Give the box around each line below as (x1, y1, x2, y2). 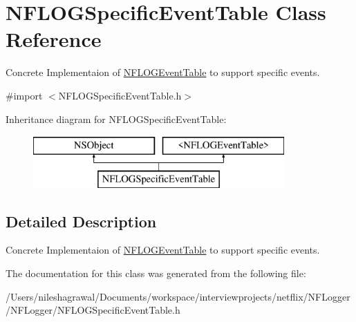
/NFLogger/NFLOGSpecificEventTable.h (6, 303, 180, 317)
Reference (6, 25, 102, 53)
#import (6, 88, 43, 102)
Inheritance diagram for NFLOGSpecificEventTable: (6, 111, 227, 126)
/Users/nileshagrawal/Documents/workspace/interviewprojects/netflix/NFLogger (6, 289, 350, 303)
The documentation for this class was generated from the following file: (6, 266, 306, 281)
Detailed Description (6, 210, 157, 231)
